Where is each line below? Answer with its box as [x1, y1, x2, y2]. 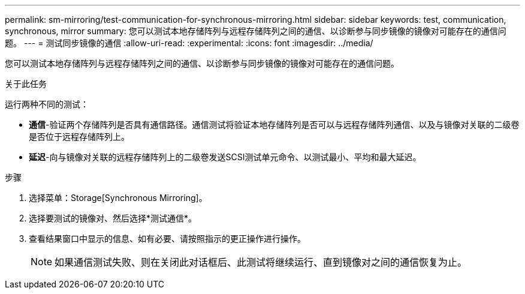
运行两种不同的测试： [5, 99, 89, 109]
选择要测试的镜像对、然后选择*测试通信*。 [29, 213, 197, 223]
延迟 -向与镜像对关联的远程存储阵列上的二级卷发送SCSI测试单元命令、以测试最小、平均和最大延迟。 [29, 152, 421, 162]
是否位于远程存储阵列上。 [29, 131, 129, 142]
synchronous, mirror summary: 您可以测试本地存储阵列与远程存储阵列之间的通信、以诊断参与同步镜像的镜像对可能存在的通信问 [5, 26, 506, 36]
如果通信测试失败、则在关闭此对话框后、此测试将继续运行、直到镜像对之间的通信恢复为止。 [55, 256, 467, 268]
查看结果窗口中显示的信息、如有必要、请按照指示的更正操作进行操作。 [29, 233, 306, 244]
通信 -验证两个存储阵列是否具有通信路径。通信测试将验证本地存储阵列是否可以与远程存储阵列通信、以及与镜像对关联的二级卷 [29, 119, 520, 130]
